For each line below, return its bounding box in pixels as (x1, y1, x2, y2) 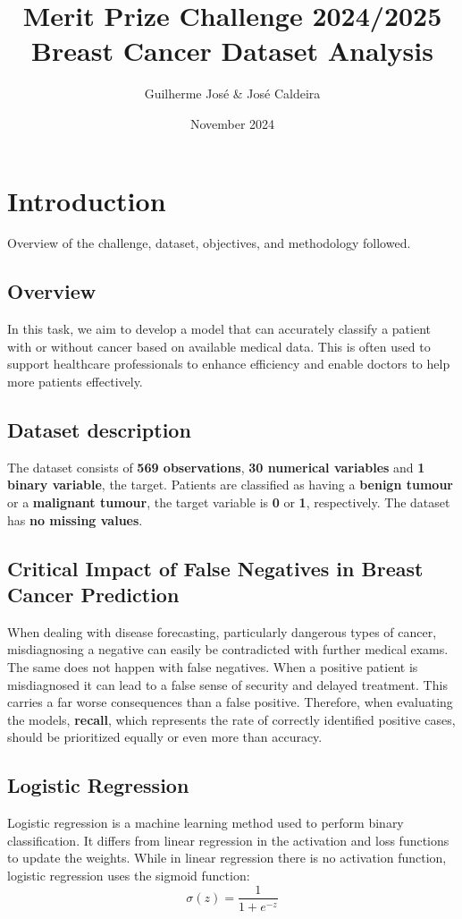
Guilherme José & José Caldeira (144, 84, 321, 103)
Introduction (7, 182, 166, 218)
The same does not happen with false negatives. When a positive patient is (7, 657, 418, 676)
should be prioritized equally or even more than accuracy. (7, 728, 323, 746)
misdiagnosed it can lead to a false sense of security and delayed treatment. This (7, 675, 448, 694)
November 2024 (189, 114, 275, 132)
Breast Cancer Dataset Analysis (31, 32, 433, 69)
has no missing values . (7, 510, 143, 529)
